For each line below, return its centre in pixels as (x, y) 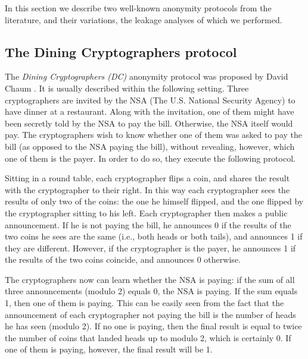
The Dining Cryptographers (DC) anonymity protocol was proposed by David (147, 76)
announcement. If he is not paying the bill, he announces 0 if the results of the (148, 224)
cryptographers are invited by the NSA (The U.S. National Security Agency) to (150, 100)
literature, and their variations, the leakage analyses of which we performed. (144, 19)
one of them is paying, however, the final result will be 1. (109, 349)
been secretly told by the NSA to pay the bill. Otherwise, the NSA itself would (149, 123)
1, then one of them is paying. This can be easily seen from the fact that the (144, 303)
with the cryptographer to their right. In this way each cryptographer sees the (147, 189)
